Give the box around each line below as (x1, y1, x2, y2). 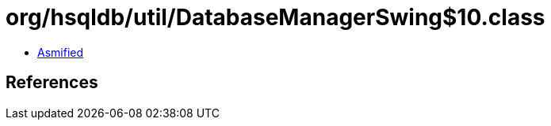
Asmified (37, 45, 84, 59)
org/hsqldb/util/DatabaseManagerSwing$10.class (6, 4, 545, 31)
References (6, 72, 98, 93)
